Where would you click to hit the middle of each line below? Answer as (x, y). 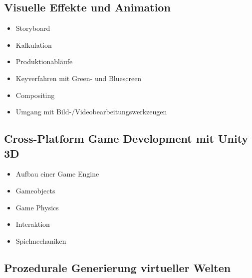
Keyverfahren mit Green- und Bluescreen (79, 78)
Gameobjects (35, 190)
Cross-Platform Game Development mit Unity (126, 139)
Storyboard (33, 28)
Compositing (35, 95)
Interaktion (33, 224)
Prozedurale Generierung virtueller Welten (118, 267)
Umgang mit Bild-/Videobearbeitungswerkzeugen (91, 112)
